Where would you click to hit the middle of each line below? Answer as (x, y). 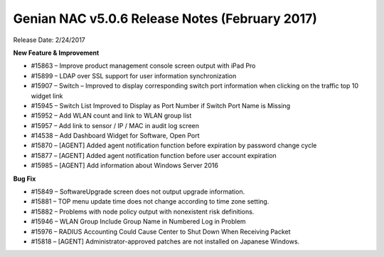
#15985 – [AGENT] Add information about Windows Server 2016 (124, 166)
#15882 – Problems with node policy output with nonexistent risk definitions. (143, 211)
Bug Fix (25, 179)
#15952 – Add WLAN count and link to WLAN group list (111, 116)
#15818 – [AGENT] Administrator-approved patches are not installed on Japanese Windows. (165, 241)
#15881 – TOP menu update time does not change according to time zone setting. (150, 201)
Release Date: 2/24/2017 (49, 40)
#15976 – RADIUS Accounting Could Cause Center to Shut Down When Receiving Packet (161, 231)
